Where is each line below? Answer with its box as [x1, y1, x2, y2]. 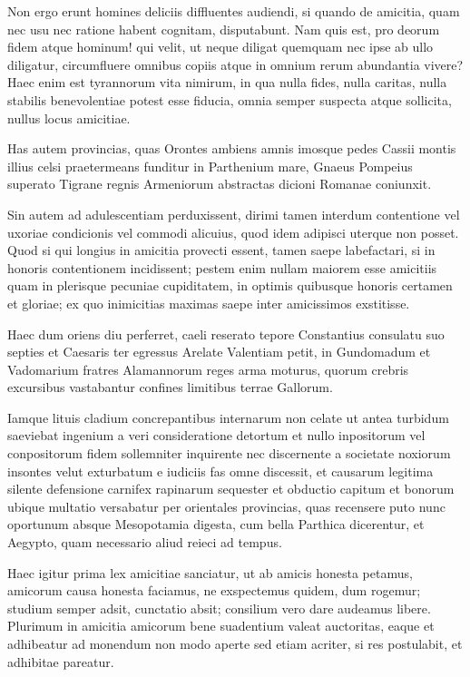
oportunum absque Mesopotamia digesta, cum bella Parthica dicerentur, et [7, 515, 425, 534]
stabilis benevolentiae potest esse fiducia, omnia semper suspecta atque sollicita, [7, 90, 452, 109]
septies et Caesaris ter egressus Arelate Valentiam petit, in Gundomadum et [7, 342, 431, 361]
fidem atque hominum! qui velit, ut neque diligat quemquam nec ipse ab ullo [7, 37, 434, 56]
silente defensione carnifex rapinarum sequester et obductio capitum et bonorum [7, 479, 455, 498]
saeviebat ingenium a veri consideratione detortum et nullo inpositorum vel [7, 426, 426, 445]
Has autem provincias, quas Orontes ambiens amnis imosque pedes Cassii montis [7, 139, 456, 158]
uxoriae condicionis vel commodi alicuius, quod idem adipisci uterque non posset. [7, 222, 459, 241]
